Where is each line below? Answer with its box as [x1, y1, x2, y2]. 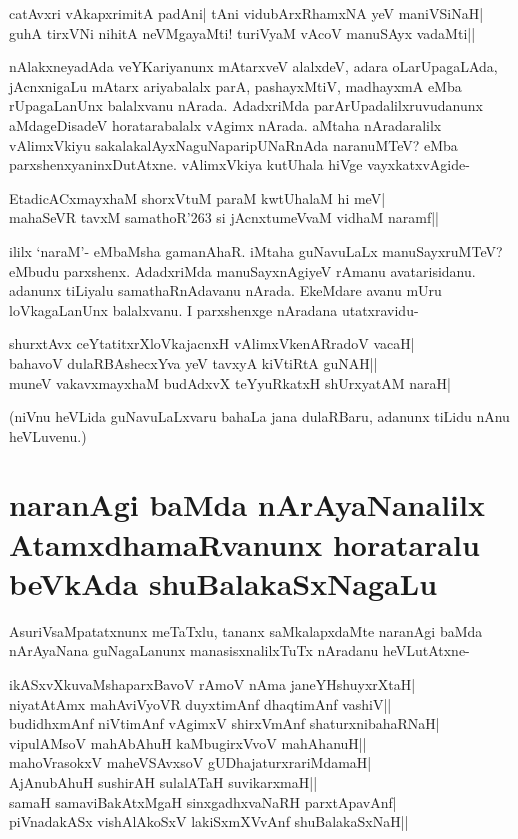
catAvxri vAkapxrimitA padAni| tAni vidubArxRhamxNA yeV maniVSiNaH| [9, 3, 484, 23]
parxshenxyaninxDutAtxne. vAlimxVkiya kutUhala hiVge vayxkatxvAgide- [9, 154, 470, 175]
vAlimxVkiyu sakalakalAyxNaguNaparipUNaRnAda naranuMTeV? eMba [9, 134, 458, 155]
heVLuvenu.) [9, 425, 87, 446]
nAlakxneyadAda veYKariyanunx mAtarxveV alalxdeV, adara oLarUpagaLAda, [9, 56, 498, 77]
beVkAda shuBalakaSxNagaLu [9, 562, 438, 603]
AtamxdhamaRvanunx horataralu [9, 523, 480, 564]
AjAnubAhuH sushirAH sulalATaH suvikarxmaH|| [9, 771, 318, 792]
